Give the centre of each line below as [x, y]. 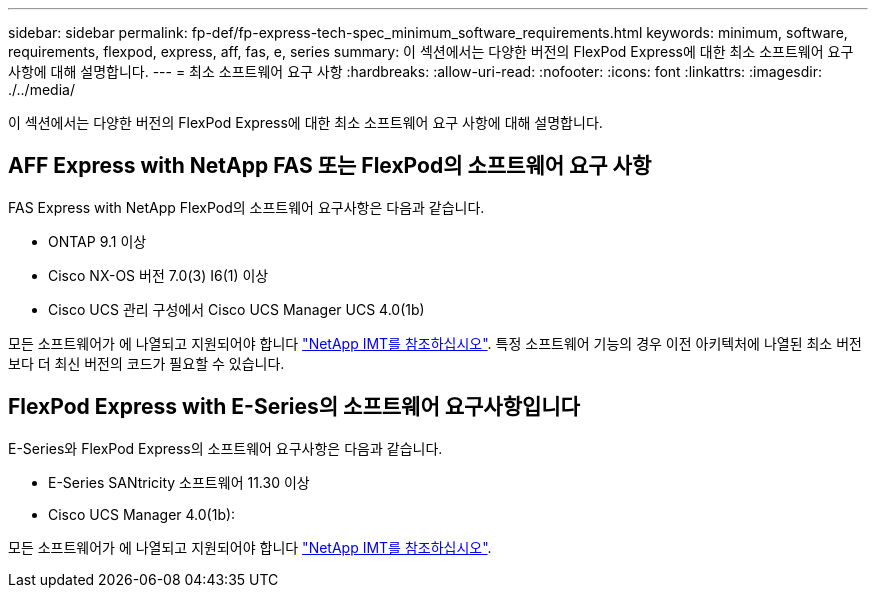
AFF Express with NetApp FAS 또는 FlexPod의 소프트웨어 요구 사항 [330, 166]
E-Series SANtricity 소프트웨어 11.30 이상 [179, 482]
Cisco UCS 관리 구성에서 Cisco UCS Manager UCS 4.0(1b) [236, 309]
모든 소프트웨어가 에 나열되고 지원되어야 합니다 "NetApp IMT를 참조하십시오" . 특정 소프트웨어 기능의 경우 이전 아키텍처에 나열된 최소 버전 [435, 343]
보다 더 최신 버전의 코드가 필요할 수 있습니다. [146, 363]
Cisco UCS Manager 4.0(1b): [142, 514]
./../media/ [41, 89]
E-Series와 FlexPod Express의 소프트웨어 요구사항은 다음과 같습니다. [225, 448]
